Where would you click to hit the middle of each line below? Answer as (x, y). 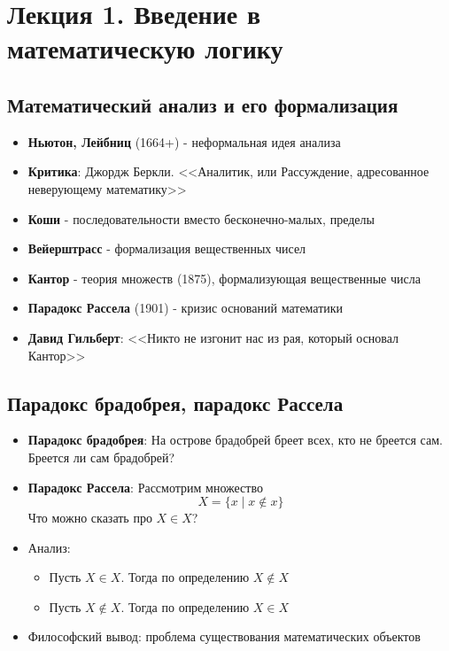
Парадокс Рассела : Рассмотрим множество (145, 487)
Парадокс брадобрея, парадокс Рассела (175, 403)
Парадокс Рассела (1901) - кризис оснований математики (186, 308)
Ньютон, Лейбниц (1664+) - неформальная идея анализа (184, 141)
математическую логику (145, 48)
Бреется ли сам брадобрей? (101, 457)
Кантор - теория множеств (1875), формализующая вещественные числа (224, 278)
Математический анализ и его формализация (203, 104)
